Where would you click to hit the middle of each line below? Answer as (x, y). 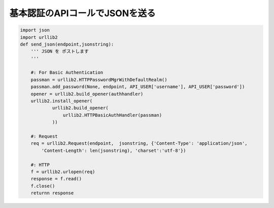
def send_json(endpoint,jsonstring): (67, 44)
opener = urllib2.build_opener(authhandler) (87, 94)
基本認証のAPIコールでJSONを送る (82, 13)
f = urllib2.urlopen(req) (63, 172)
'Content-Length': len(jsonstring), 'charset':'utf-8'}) (114, 150)
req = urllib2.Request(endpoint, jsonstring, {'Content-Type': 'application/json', (139, 143)
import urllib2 (39, 37)
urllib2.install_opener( (62, 101)
